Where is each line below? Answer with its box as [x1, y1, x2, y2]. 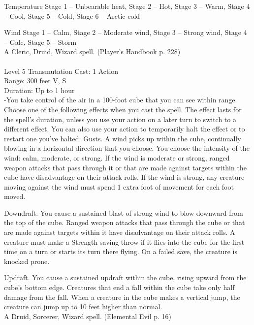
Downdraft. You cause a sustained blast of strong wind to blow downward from [4, 207, 243, 218]
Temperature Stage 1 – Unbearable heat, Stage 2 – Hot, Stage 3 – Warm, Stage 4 [4, 1, 250, 11]
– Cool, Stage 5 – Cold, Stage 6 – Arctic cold [4, 10, 140, 21]
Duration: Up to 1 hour [4, 85, 75, 95]
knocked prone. [4, 256, 50, 266]
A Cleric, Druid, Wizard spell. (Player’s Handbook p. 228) [4, 46, 181, 57]
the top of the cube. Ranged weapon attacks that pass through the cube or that [4, 217, 245, 227]
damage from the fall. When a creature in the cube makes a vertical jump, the [4, 292, 240, 302]
